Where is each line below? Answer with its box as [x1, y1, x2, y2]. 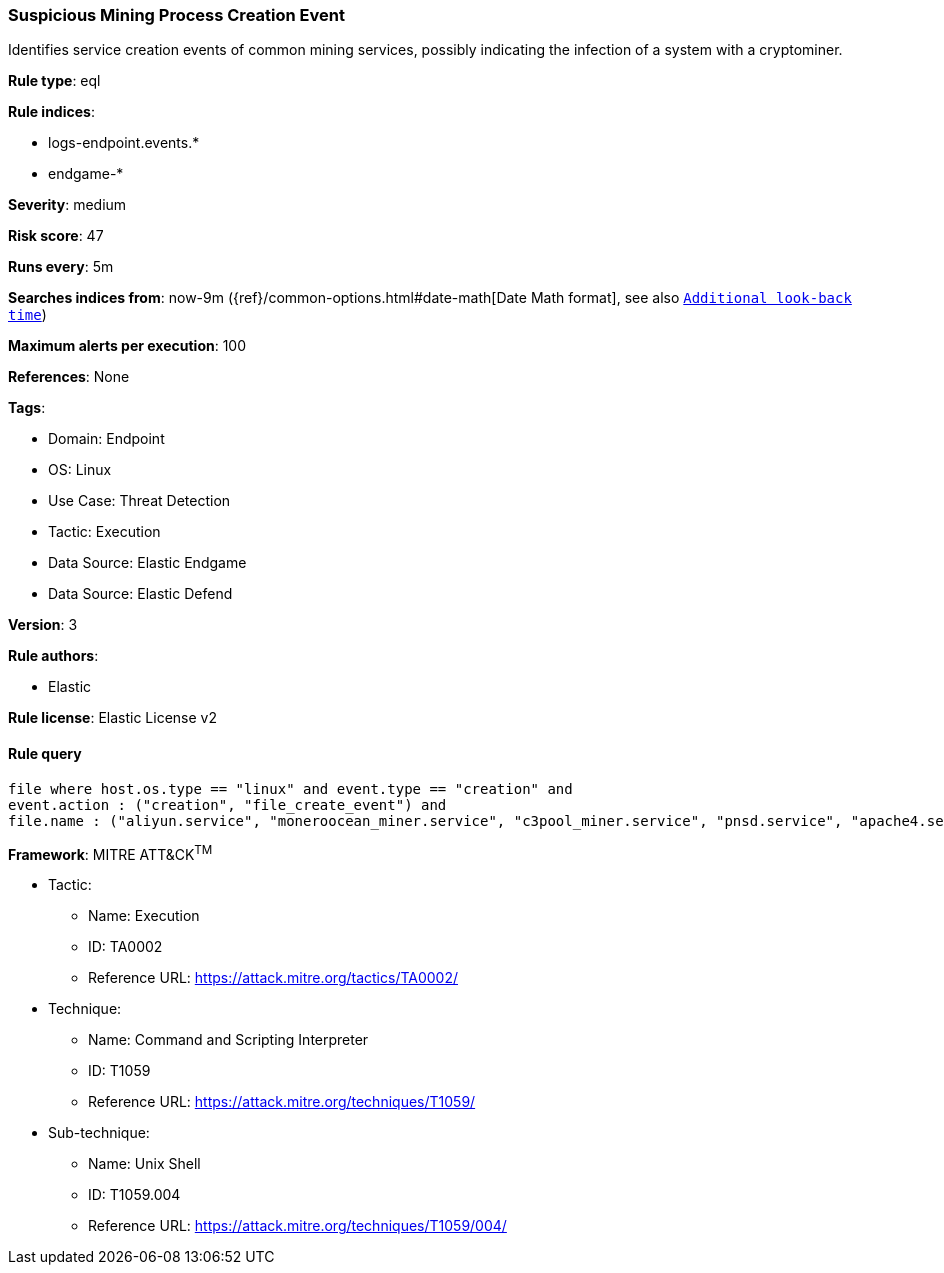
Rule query [8, 744, 82, 762]
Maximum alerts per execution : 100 [8, 337, 247, 355]
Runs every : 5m [8, 258, 114, 276]
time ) [8, 306, 47, 324]
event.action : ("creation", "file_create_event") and [8, 796, 447, 813]
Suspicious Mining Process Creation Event [8, 5, 345, 25]
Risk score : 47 [8, 227, 104, 245]
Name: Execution [88, 907, 200, 925]
